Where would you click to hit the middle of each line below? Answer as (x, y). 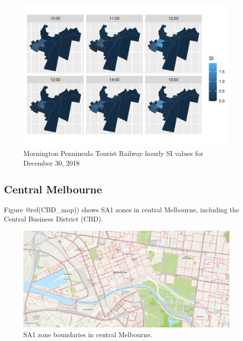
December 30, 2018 (52, 162)
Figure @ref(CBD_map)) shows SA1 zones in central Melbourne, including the (121, 209)
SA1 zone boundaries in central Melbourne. (88, 334)
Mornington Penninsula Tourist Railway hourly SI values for (113, 153)
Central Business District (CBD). (53, 219)
